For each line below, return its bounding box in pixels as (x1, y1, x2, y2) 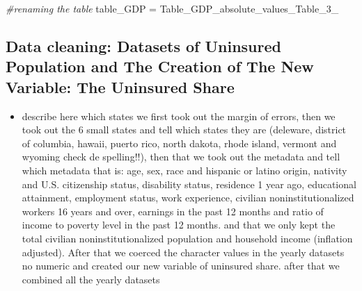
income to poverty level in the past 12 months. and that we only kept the (22, 217, 336, 232)
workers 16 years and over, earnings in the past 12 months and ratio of (22, 203, 324, 218)
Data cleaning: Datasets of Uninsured (6, 35, 281, 56)
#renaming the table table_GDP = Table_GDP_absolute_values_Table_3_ (6, 1, 339, 15)
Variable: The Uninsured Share (6, 76, 235, 97)
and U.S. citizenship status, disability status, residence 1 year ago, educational (22, 176, 356, 191)
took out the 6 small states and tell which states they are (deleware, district (22, 122, 347, 137)
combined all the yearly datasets (22, 272, 160, 286)
